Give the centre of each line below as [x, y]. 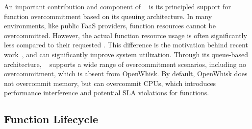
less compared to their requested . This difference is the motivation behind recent [126, 45]
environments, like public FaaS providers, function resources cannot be [110, 26]
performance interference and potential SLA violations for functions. [107, 93]
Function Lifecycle [51, 119]
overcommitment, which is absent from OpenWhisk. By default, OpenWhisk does [126, 74]
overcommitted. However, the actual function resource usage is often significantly [126, 35]
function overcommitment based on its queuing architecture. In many [108, 16]
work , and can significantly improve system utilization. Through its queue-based [126, 54]
